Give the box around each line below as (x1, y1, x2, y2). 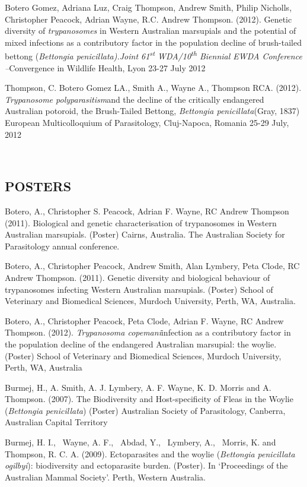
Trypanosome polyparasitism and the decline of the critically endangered (5, 93, 264, 105)
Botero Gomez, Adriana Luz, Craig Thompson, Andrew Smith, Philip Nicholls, (5, 1, 292, 13)
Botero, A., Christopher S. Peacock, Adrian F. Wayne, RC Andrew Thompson (5, 204, 289, 217)
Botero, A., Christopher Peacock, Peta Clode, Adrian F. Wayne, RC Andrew (5, 314, 284, 327)
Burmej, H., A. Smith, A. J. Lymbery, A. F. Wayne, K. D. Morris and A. (5, 381, 271, 393)
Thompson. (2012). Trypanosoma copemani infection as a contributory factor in (5, 326, 291, 339)
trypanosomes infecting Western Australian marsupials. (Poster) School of (5, 283, 273, 295)
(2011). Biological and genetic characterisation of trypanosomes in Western (5, 216, 277, 229)
